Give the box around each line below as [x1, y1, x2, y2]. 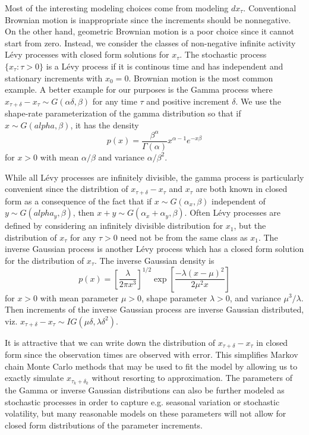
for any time [92, 94, 137, 107]
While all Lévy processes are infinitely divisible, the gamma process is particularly [5, 171, 304, 183]
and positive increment [146, 94, 229, 107]
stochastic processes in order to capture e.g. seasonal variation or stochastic [5, 395, 280, 408]
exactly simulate [5, 371, 64, 384]
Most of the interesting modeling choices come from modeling [5, 2, 229, 14]
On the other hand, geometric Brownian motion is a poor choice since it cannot [5, 25, 294, 37]
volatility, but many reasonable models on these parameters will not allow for [5, 407, 286, 420]
